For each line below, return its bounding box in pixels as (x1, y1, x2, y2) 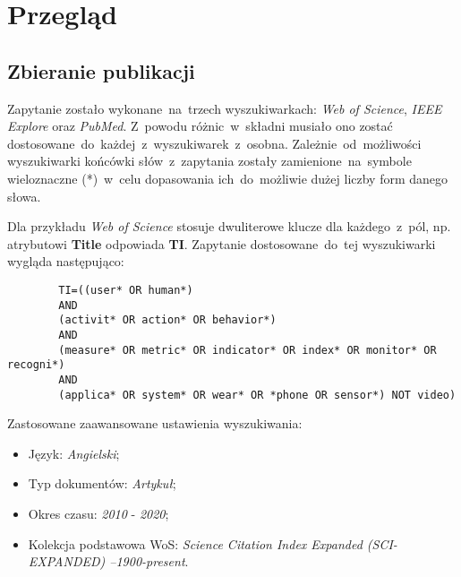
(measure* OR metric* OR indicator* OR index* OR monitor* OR (58, 343, 437, 357)
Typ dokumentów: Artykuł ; (28, 474, 176, 493)
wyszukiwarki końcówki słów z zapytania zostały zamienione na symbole (7, 151, 412, 170)
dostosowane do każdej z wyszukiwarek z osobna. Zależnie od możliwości (7, 133, 422, 152)
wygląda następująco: (7, 252, 124, 271)
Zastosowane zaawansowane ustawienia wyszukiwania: (7, 414, 303, 433)
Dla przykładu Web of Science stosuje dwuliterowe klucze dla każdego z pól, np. (7, 217, 451, 236)
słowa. (7, 186, 41, 205)
